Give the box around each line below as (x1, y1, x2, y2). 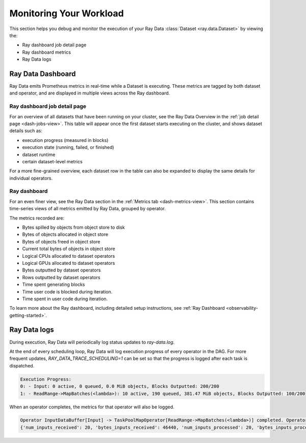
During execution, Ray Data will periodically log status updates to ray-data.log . (9, 339, 175, 345)
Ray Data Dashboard (9, 69, 76, 78)
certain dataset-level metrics (22, 158, 83, 164)
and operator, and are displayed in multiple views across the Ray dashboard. (9, 90, 170, 96)
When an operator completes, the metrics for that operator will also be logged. (9, 404, 174, 410)
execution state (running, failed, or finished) (22, 144, 114, 151)
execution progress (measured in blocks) (22, 137, 109, 143)
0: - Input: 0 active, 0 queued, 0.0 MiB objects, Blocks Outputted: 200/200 (20, 383, 219, 389)
